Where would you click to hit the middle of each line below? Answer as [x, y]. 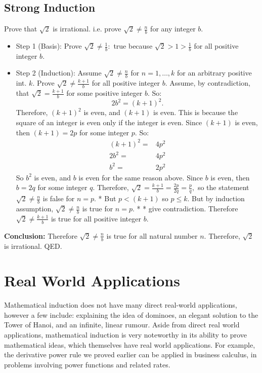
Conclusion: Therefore [41, 235]
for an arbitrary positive [214, 73]
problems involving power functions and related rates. [87, 364]
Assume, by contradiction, [210, 83]
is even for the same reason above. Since [141, 177]
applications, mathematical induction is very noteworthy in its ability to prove [125, 335]
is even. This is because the [196, 112]
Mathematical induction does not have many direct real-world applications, [121, 305]
